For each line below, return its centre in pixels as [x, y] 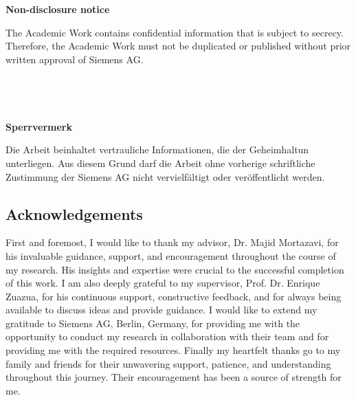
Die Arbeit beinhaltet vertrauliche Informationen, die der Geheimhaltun [157, 149]
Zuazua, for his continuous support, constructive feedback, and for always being [174, 296]
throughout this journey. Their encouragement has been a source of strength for [174, 377]
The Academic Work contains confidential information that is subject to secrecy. [175, 32]
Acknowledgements [74, 213]
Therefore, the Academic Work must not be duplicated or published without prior [178, 46]
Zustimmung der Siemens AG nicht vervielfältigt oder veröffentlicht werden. [165, 176]
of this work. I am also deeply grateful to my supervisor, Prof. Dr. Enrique [163, 283]
